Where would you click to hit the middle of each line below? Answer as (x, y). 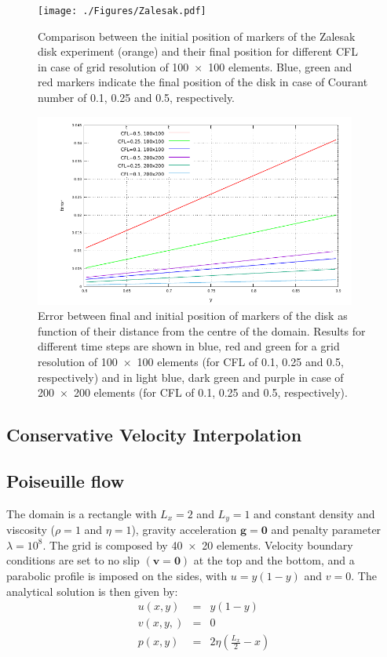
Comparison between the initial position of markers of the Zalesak (197, 36)
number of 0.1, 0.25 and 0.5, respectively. (137, 98)
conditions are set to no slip (73, 560)
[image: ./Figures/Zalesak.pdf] (122, 11)
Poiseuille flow (66, 480)
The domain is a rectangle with (82, 513)
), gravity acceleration (184, 530)
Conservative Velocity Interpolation (154, 435)
